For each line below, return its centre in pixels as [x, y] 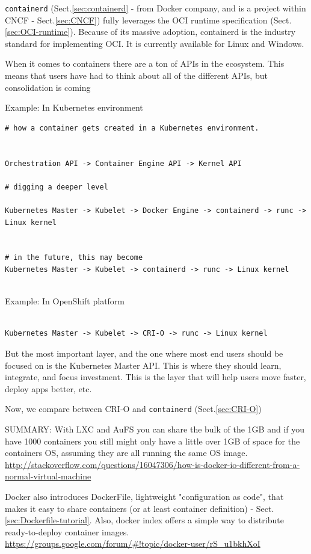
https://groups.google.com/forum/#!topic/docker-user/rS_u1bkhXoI [133, 543]
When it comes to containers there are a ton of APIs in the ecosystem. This [145, 63]
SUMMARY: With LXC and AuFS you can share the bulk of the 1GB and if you [155, 429]
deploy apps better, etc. [48, 388]
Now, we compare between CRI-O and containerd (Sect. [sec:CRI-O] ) [133, 409]
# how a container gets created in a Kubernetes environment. [132, 128]
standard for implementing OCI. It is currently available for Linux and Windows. [155, 43]
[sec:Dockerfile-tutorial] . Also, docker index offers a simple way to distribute [144, 520]
